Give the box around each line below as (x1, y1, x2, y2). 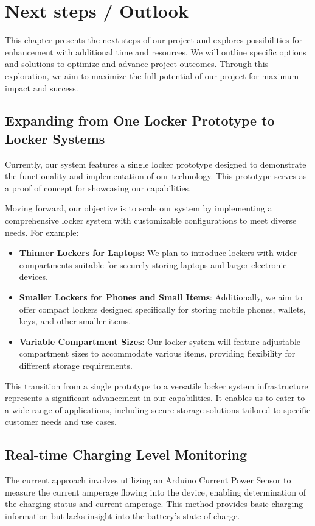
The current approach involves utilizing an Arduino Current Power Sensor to (5, 474, 291, 486)
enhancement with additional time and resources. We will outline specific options (5, 45, 306, 58)
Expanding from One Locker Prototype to (5, 111, 275, 130)
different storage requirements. (19, 359, 133, 371)
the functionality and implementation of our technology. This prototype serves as (5, 169, 307, 182)
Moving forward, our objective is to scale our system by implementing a (5, 202, 272, 215)
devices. (19, 270, 48, 283)
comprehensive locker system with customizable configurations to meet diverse (5, 214, 297, 227)
